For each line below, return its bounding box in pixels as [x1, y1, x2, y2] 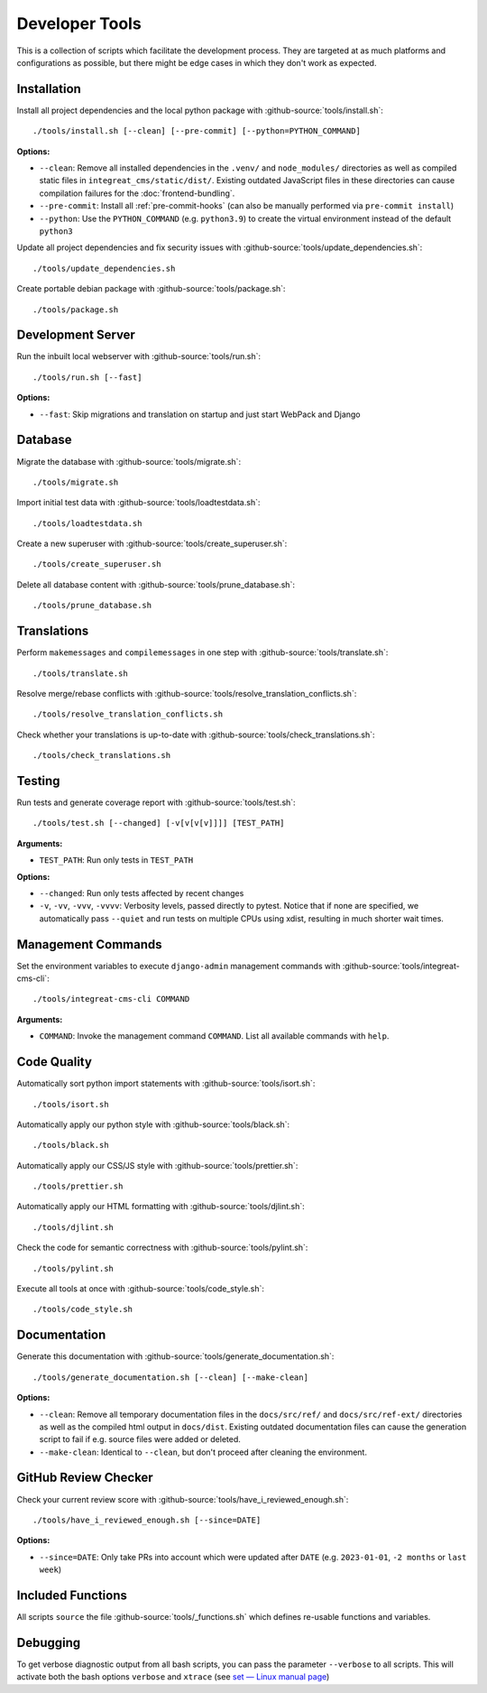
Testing [16, 772, 60, 789]
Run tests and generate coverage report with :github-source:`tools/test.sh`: [16, 797, 297, 808]
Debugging [16, 1634, 81, 1651]
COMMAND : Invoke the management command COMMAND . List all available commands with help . [39, 1031, 390, 1041]
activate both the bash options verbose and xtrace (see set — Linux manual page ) [16, 1671, 330, 1682]
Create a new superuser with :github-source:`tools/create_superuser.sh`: [16, 538, 288, 550]
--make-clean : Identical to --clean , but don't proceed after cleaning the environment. [39, 1447, 367, 1457]
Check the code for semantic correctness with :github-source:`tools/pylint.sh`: [16, 1242, 308, 1254]
